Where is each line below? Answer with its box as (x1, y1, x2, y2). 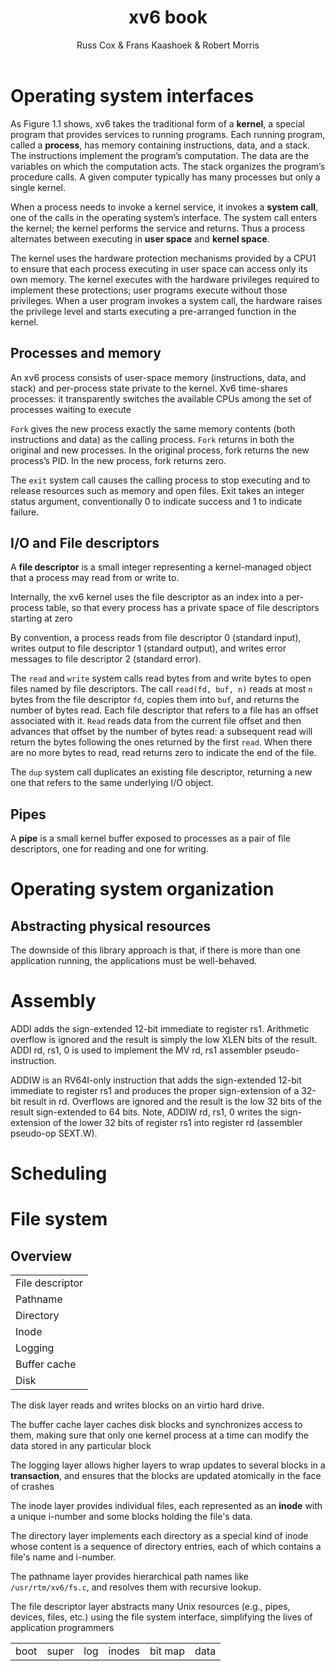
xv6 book (128, 6, 208, 29)
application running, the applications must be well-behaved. (10, 955, 258, 967)
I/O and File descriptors (10, 534, 160, 551)
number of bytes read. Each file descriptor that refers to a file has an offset (10, 704, 319, 716)
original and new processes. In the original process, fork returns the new (10, 444, 310, 456)
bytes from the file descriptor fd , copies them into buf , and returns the (10, 694, 300, 706)
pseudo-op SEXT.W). (10, 1127, 98, 1140)
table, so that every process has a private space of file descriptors (45, 602, 320, 614)
